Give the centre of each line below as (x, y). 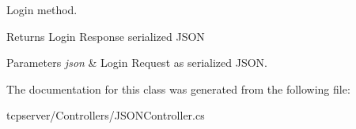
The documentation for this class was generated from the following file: (178, 88)
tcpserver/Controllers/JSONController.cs (106, 115)
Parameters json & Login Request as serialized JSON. (137, 63)
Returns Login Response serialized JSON (106, 36)
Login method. (42, 9)
